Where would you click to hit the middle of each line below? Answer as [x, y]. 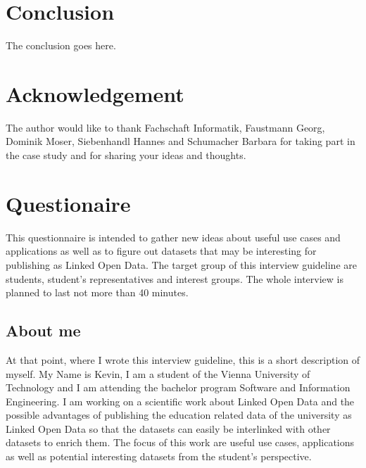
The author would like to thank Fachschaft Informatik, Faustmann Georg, [165, 127]
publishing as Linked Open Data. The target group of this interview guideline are [181, 264]
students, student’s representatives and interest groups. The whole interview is [175, 278]
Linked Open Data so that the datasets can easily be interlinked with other [168, 428]
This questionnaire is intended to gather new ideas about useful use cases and [173, 237]
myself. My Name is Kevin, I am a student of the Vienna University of [158, 373]
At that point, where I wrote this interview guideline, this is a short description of [183, 359]
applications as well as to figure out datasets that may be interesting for [161, 251]
